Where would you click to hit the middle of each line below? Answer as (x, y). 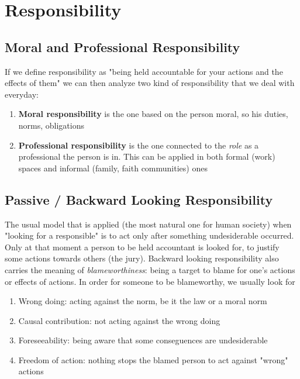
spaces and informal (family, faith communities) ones (113, 168)
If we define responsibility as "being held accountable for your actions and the (144, 71)
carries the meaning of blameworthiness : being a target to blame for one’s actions (150, 269)
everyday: (22, 94)
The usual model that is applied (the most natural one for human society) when (148, 224)
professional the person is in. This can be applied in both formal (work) (147, 156)
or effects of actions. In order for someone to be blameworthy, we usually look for (150, 281)
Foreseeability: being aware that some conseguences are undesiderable (143, 340)
